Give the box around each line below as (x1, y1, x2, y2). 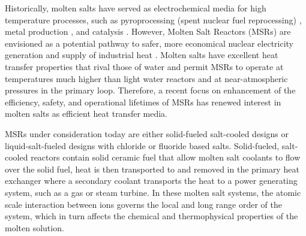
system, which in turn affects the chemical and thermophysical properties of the (5, 210, 298, 222)
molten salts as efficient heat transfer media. (5, 107, 168, 120)
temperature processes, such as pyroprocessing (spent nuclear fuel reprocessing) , (5, 13, 302, 26)
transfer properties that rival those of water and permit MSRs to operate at (5, 60, 284, 72)
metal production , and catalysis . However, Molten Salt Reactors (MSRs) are (5, 25, 291, 38)
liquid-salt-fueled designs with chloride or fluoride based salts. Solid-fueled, (5, 139, 280, 152)
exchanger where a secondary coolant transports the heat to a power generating (5, 174, 298, 187)
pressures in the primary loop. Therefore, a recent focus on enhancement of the (5, 84, 296, 96)
